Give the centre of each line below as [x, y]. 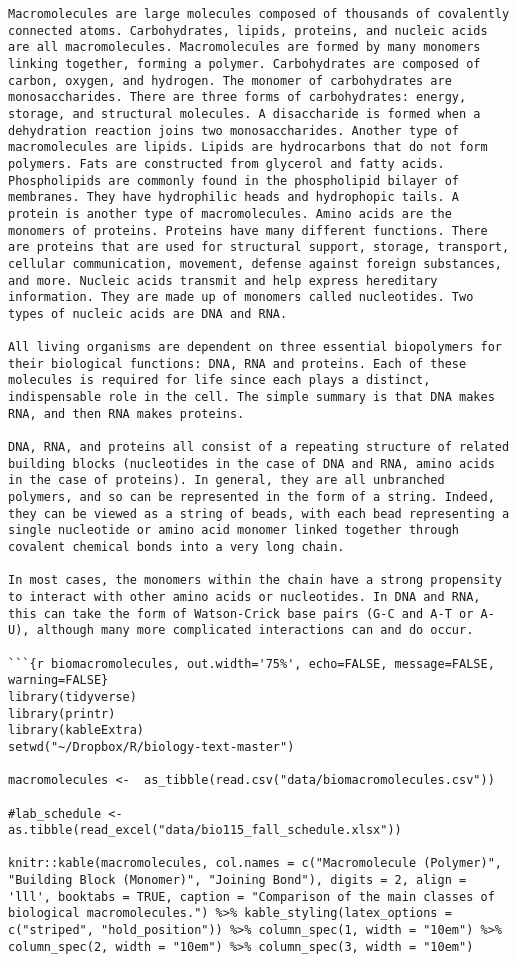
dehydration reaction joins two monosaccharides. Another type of [234, 130]
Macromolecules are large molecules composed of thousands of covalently [259, 14]
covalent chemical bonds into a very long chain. [176, 547]
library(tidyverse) [72, 696]
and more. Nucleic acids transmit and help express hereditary [223, 280]
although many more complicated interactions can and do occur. [255, 630]
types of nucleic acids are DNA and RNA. [148, 313]
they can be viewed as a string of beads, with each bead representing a [259, 513]
